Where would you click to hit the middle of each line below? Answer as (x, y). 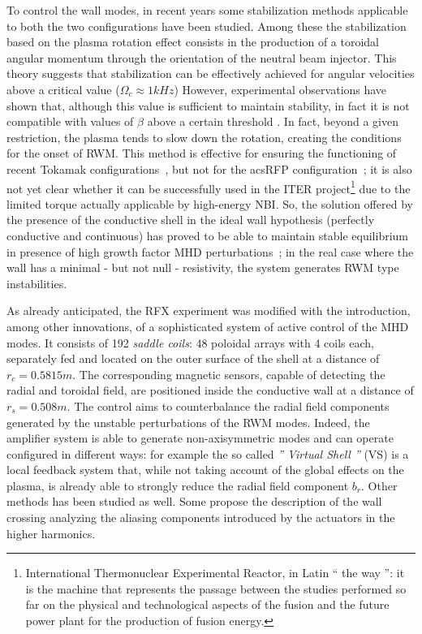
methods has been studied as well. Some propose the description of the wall (194, 501)
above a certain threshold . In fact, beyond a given (273, 121)
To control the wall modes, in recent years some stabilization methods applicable (207, 10)
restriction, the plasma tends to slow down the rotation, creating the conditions (204, 137)
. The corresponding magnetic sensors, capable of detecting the (229, 374)
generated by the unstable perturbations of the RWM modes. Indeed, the (188, 422)
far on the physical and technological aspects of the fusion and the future (207, 604)
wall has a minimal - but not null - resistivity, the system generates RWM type (203, 267)
